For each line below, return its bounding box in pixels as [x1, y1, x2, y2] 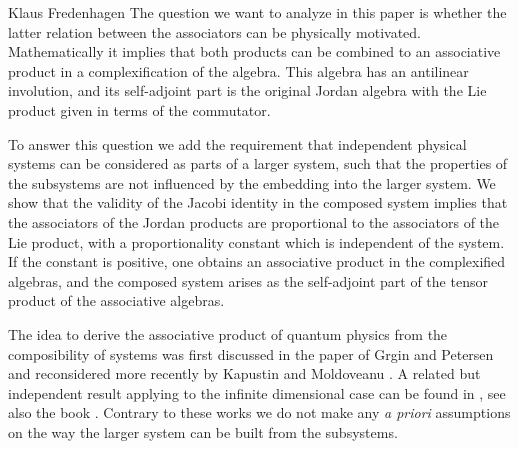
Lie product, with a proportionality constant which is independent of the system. [8, 231, 505, 252]
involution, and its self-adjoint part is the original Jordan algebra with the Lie [8, 80, 487, 101]
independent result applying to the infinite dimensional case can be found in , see [8, 382, 506, 403]
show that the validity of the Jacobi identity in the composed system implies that [8, 192, 508, 213]
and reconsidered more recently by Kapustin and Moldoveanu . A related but [8, 363, 481, 384]
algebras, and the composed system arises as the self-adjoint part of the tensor [8, 270, 488, 291]
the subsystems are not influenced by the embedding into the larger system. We [8, 172, 496, 193]
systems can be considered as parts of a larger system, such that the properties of [8, 153, 508, 174]
